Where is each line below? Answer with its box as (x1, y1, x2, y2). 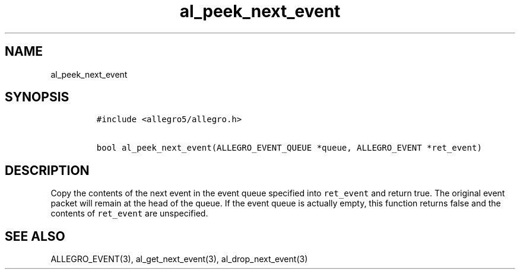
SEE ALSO (5, 228, 65, 244)
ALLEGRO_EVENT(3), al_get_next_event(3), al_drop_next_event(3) (50, 254, 308, 265)
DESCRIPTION (5, 163, 90, 178)
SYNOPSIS (5, 90, 69, 105)
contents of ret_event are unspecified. (50, 208, 208, 219)
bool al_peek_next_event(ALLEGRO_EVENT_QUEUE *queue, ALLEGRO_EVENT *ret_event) (96, 143, 482, 153)
